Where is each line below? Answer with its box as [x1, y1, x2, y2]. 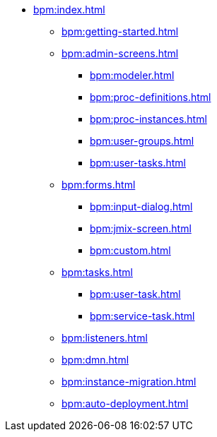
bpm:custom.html [90, 244, 171, 256]
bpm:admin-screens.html [61, 47, 179, 59]
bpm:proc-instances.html [90, 113, 207, 125]
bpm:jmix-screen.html [90, 222, 192, 234]
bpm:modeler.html [90, 69, 175, 81]
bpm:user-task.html [90, 288, 181, 300]
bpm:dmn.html [61, 354, 129, 366]
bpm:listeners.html [61, 332, 148, 344]
